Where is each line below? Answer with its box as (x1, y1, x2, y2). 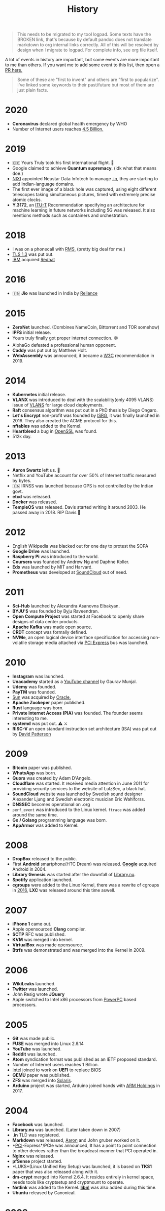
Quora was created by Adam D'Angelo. (12, 775, 92, 781)
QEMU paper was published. (12, 1072, 71, 1078)
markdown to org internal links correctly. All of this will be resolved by (17, 42, 159, 48)
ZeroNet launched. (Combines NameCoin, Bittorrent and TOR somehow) (12, 324, 160, 330)
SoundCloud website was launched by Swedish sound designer (12, 791, 143, 797)
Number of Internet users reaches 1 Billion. (12, 1062, 99, 1068)
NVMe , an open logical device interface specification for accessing (12, 634, 149, 640)
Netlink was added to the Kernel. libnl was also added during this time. (12, 1184, 157, 1191)
